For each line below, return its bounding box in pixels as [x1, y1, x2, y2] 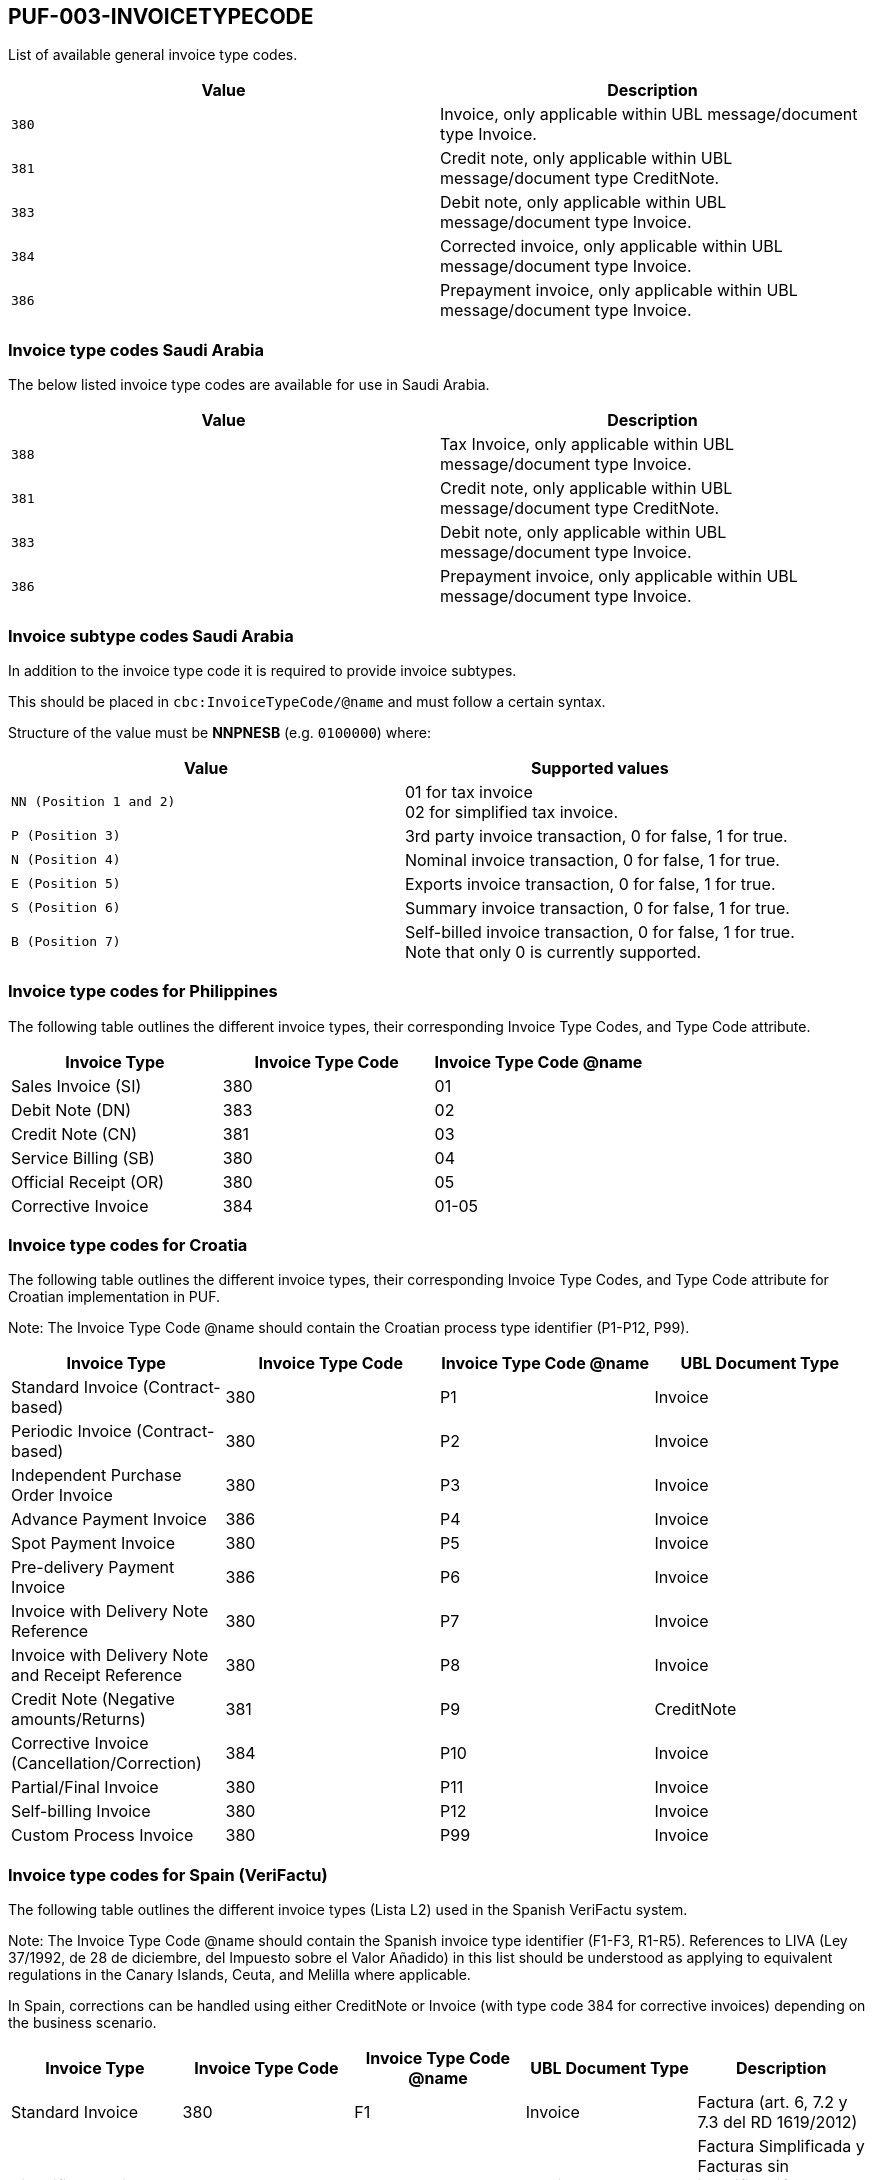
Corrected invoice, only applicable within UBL [440, 236, 783, 257]
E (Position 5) [11, 876, 121, 892]
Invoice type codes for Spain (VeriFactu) [8, 1864, 328, 1885]
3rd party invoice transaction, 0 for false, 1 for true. [404, 825, 788, 846]
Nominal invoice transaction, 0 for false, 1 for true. [404, 849, 780, 870]
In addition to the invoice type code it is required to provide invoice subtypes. [8, 661, 517, 679]
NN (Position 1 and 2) [11, 794, 176, 810]
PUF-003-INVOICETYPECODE [8, 4, 314, 29]
